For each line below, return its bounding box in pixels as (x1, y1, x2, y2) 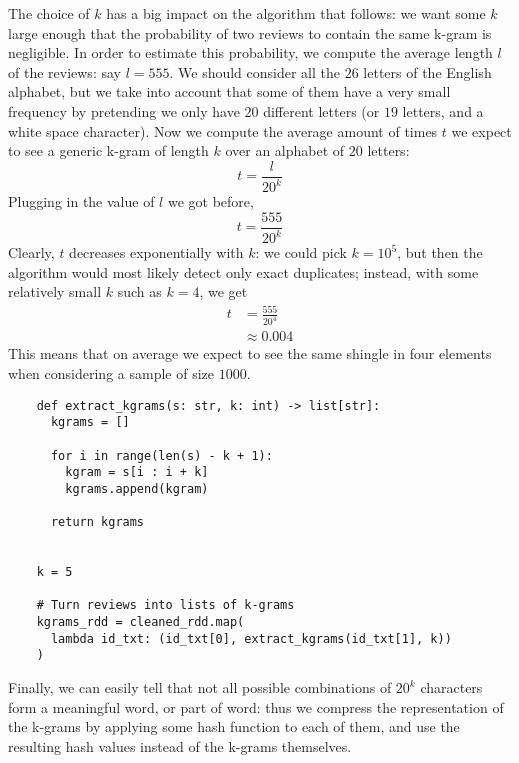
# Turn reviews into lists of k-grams (36, 598, 295, 613)
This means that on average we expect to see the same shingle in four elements (8, 343, 492, 364)
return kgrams (50, 515, 145, 530)
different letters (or (263, 100, 380, 121)
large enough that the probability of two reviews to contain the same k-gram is (8, 22, 492, 43)
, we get (199, 281, 248, 302)
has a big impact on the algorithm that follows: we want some (106, 3, 486, 23)
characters (420, 677, 483, 698)
